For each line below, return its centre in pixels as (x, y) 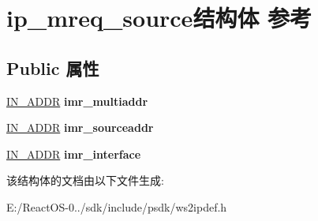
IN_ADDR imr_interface (74, 154)
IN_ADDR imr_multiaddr (77, 101)
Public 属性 (53, 67)
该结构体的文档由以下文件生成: (85, 180)
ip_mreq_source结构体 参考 (159, 18)
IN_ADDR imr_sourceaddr (80, 127)
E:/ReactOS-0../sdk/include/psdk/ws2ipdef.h (117, 206)
